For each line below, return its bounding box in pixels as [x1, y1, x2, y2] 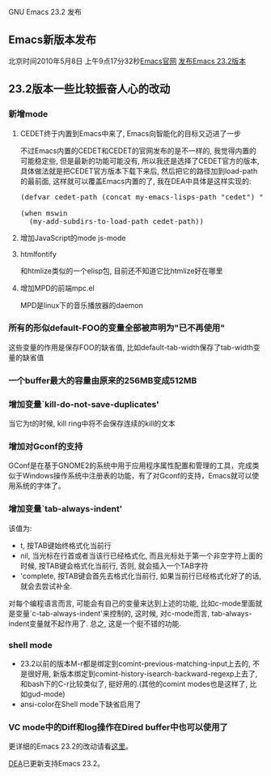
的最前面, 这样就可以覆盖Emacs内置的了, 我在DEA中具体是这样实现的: [19, 176, 252, 186]
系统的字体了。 [15, 481, 66, 491]
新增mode [8, 109, 49, 120]
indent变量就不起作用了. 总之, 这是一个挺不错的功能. [8, 619, 182, 628]
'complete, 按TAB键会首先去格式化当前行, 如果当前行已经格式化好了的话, [19, 571, 261, 581]
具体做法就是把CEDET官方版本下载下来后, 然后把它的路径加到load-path [19, 165, 258, 176]
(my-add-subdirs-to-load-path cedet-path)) [28, 217, 205, 225]
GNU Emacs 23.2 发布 [8, 7, 83, 16]
